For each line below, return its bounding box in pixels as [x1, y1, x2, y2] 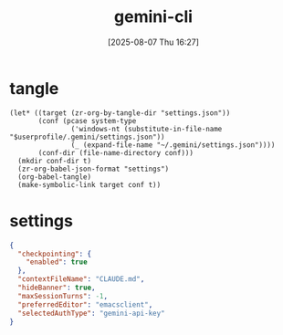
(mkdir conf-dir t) [17, 156, 92, 165]
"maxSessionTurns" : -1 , [17, 291, 108, 300]
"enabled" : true [26, 257, 89, 267]
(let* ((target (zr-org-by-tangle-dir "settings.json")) [9, 108, 231, 118]
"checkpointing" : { [17, 249, 92, 258]
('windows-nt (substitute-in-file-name [70, 124, 223, 133]
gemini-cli [113, 6, 194, 27]
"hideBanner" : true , [17, 283, 96, 292]
